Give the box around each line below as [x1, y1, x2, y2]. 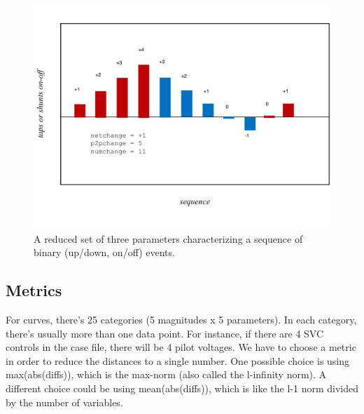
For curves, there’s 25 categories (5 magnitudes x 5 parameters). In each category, [6, 312, 357, 326]
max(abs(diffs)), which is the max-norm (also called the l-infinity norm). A [6, 367, 327, 382]
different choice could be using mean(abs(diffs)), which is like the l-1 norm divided [6, 380, 358, 395]
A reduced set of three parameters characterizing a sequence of [34, 231, 303, 246]
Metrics [6, 279, 62, 301]
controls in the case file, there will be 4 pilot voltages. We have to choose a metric [6, 340, 356, 354]
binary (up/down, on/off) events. [34, 245, 175, 260]
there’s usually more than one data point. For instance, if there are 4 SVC [6, 326, 324, 340]
